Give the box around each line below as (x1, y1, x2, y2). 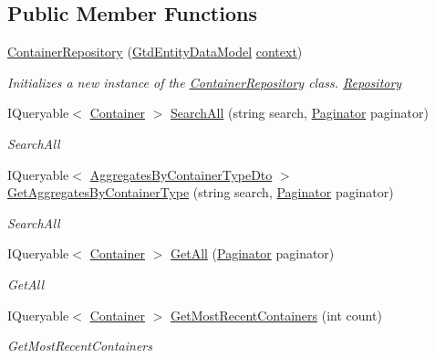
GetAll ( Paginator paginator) (170, 244, 335, 263)
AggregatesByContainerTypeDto (89, 164, 273, 184)
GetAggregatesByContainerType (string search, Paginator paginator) (7, 183, 394, 202)
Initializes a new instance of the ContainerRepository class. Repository (7, 72, 402, 91)
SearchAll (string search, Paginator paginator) (170, 103, 429, 122)
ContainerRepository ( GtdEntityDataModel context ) (7, 42, 303, 61)
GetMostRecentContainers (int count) (170, 305, 382, 324)
